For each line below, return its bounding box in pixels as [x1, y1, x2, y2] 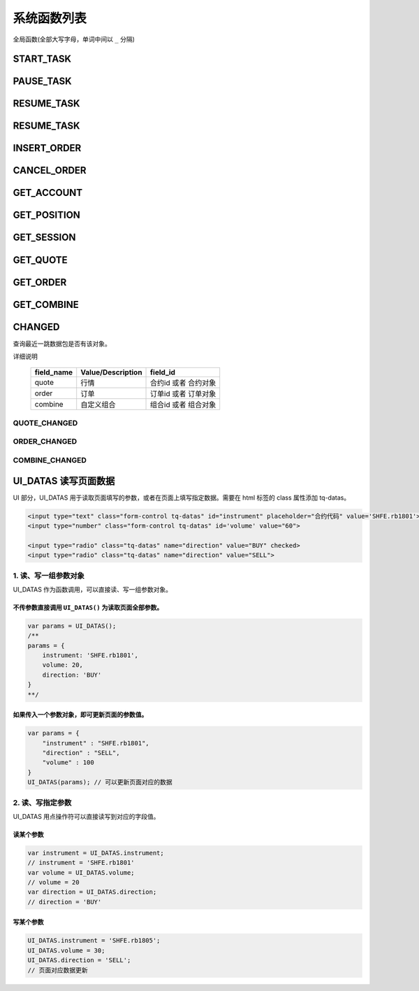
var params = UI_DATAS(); [27, 621, 117, 630]
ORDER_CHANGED [13, 437, 78, 447]
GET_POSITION [13, 209, 80, 221]
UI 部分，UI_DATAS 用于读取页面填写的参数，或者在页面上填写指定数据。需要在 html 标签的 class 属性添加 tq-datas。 [13, 493, 351, 502]
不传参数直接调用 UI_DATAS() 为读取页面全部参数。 [13, 603, 163, 612]
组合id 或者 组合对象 [150, 400, 216, 409]
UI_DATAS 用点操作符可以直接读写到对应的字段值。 [13, 812, 160, 820]
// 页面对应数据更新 [27, 966, 88, 974]
